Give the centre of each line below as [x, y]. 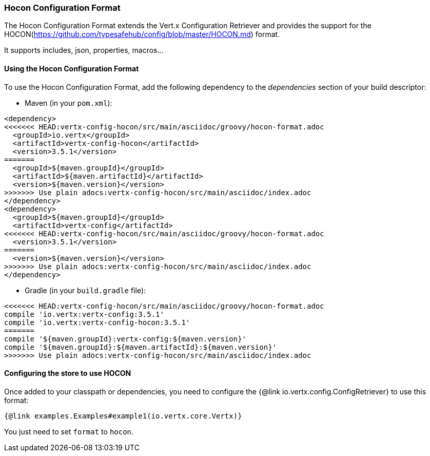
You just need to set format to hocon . [69, 431]
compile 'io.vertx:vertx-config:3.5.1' [84, 314]
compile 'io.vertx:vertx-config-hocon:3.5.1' [97, 322]
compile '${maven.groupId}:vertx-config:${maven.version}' [125, 339]
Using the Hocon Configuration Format [72, 68]
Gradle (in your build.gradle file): [85, 290]
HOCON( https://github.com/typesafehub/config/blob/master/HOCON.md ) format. [142, 34]
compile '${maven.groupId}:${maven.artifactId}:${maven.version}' [141, 347]
